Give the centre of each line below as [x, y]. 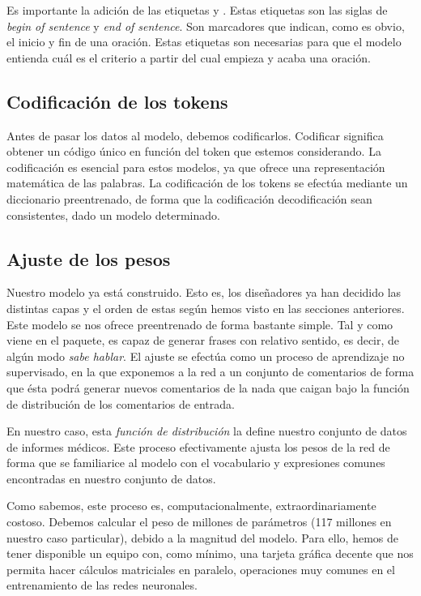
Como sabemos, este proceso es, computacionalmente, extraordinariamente [191, 506]
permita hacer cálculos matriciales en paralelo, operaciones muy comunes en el [201, 569]
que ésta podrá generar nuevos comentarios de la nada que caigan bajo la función [208, 387]
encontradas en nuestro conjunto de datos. [111, 478]
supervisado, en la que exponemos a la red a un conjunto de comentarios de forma [210, 372]
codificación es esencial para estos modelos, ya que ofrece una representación [196, 167]
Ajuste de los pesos [89, 258]
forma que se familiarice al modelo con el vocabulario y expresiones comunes [196, 463]
